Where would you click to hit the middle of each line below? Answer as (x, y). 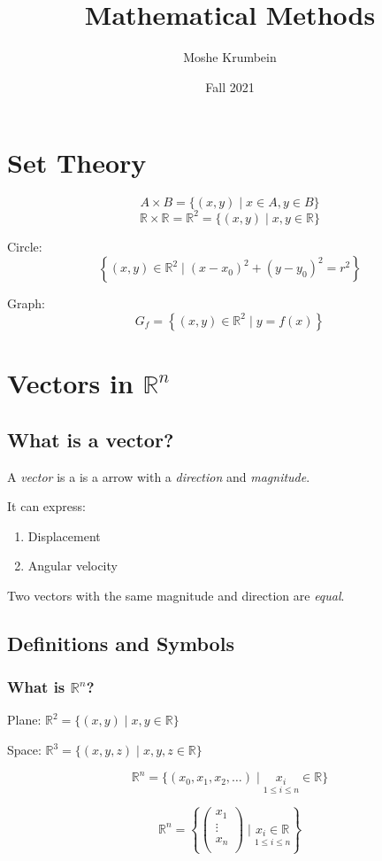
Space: (24, 750)
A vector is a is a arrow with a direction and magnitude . (159, 476)
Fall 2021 (230, 86)
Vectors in (70, 383)
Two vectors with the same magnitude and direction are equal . (176, 595)
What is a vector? (91, 439)
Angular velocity (73, 566)
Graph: (26, 303)
